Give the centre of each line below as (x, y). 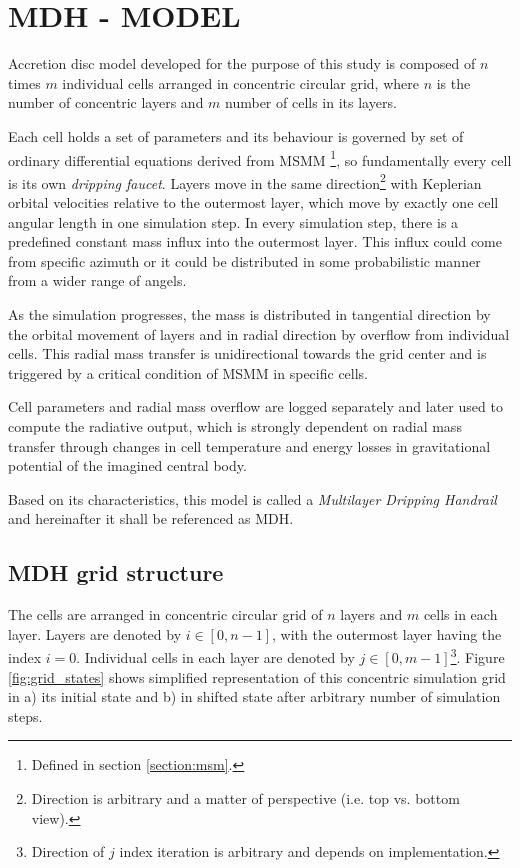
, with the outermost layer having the (387, 633)
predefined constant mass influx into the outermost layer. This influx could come (255, 241)
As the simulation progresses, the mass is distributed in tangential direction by (249, 313)
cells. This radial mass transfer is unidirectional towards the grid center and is (247, 353)
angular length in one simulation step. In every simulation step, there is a (233, 221)
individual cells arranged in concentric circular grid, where (240, 82)
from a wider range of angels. (97, 280)
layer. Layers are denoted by (95, 633)
